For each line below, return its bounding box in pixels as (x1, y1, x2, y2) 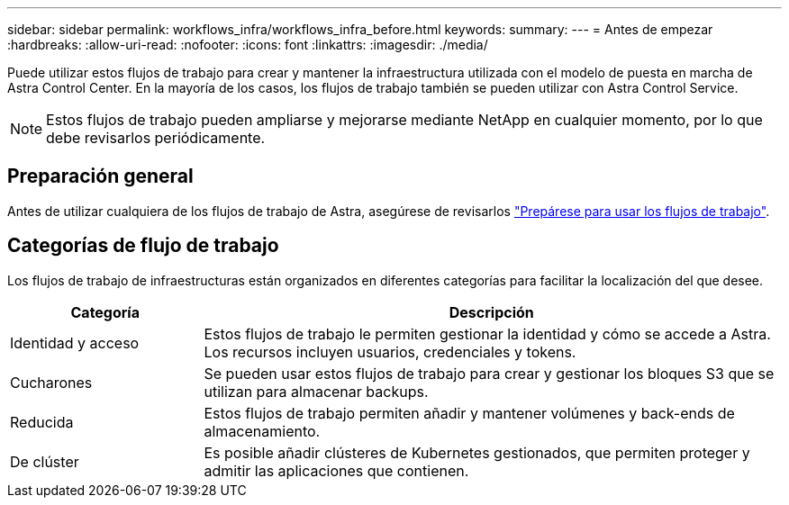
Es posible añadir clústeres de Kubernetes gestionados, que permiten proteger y (204, 443, 750, 462)
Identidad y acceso (10, 333, 140, 352)
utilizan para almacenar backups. (204, 382, 429, 401)
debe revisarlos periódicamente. (46, 129, 266, 147)
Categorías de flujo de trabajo (7, 234, 279, 257)
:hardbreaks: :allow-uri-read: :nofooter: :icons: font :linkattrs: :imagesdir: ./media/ (7, 37, 488, 52)
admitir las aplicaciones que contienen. (204, 461, 469, 480)
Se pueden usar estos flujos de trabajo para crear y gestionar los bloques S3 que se (204, 364, 775, 383)
